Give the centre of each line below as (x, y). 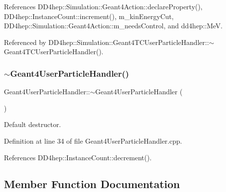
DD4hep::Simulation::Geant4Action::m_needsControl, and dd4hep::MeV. (113, 26)
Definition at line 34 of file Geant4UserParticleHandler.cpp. (93, 140)
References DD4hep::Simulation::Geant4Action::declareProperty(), (103, 6)
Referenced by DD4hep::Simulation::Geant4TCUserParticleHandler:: (107, 42)
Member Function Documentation (92, 183)
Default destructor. (33, 124)
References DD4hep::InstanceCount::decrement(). (78, 157)
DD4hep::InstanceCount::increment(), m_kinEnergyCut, (89, 16)
